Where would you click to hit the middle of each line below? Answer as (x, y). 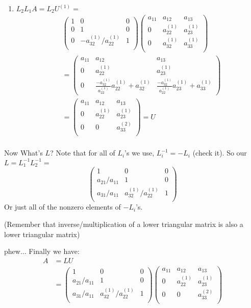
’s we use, (140, 153)
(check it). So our (220, 153)
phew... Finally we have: (42, 251)
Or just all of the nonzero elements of (62, 207)
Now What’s (23, 153)
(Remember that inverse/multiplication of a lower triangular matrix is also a (124, 224)
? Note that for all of (83, 153)
